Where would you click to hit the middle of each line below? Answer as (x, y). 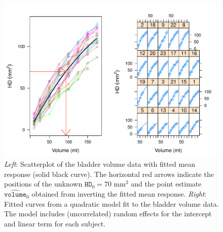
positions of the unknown (43, 184)
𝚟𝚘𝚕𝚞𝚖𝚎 (15, 195)
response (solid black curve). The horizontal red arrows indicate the (109, 174)
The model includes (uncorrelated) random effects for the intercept (108, 214)
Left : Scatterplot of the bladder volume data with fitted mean (100, 164)
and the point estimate (166, 184)
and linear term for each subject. (55, 223)
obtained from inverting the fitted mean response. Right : (119, 194)
